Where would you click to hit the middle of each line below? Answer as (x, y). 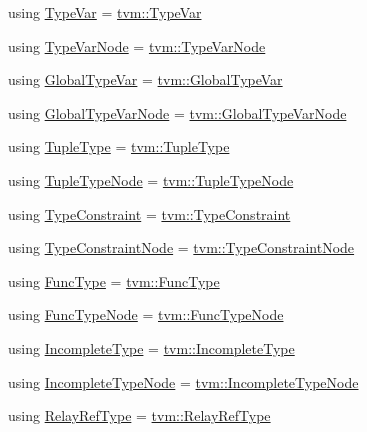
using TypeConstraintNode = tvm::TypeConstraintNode (181, 247)
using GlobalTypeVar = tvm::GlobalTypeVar (145, 79)
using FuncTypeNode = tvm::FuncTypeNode (146, 314)
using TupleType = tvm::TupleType (119, 146)
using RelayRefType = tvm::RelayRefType (139, 415)
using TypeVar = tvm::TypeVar (105, 12)
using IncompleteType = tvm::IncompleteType (151, 347)
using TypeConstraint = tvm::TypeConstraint (149, 213)
